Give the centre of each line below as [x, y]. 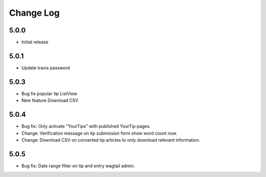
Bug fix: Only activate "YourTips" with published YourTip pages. [86, 126]
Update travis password [46, 68]
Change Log [34, 13]
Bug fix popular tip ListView [49, 93]
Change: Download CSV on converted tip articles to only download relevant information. [111, 140]
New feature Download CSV [50, 100]
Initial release [35, 42]
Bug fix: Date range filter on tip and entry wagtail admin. [78, 166]
